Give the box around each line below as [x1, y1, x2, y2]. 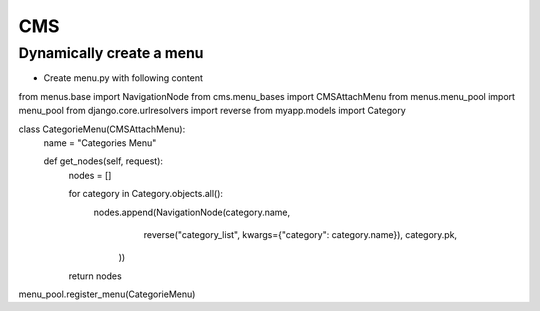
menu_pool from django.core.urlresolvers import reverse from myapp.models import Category [18, 105, 407, 117]
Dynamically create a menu [18, 44, 204, 62]
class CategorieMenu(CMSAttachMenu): [18, 123, 186, 135]
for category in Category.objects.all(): [68, 188, 224, 200]
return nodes [68, 270, 122, 282]
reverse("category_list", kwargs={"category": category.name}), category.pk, [143, 228, 458, 240]
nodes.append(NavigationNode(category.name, [93, 206, 291, 218]
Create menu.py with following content [43, 72, 204, 84]
